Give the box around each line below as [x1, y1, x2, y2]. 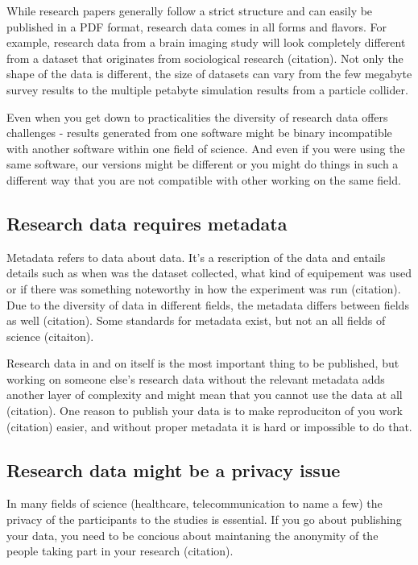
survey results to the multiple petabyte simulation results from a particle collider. [6, 81, 408, 98]
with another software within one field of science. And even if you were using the [6, 139, 405, 156]
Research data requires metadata [6, 210, 288, 235]
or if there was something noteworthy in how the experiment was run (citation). [6, 280, 401, 297]
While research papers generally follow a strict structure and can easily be [6, 2, 373, 19]
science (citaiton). [6, 327, 94, 344]
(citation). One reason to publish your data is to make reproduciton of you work [6, 402, 404, 419]
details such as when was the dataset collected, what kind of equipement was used [6, 264, 412, 281]
